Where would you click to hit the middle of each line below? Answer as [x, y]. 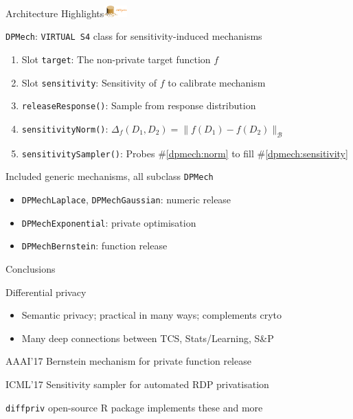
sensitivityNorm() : [65, 129]
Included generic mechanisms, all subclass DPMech [110, 176]
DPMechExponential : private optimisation [109, 222]
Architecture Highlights [55, 13]
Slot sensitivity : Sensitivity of [89, 82]
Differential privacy [46, 292]
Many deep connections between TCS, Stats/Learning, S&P [148, 338]
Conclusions [31, 269]
